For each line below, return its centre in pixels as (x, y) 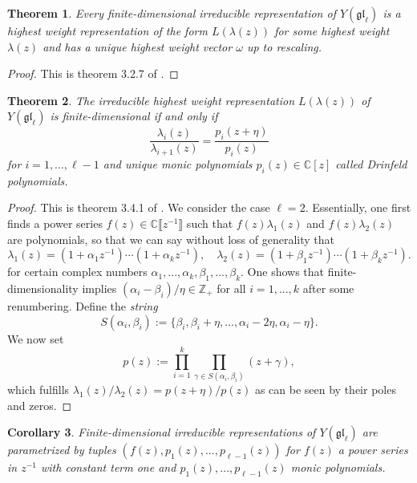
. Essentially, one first (358, 207)
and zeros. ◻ (40, 405)
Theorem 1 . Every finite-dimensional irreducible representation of (172, 13)
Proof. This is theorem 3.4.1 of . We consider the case (139, 207)
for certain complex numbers (77, 272)
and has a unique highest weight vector (138, 46)
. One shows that (283, 272)
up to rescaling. (284, 46)
